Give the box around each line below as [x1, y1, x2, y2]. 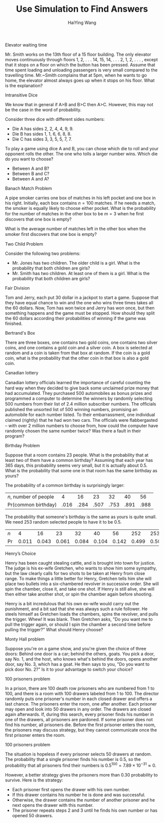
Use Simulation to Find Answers [16, 3, 148, 15]
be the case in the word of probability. [5, 107, 82, 113]
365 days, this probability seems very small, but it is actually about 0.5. [5, 462, 148, 468]
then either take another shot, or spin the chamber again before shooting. [5, 591, 153, 597]
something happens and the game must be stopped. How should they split [5, 310, 155, 316]
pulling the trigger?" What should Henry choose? [5, 626, 103, 632]
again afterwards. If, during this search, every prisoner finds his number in [5, 711, 154, 717]
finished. [5, 320, 23, 326]
